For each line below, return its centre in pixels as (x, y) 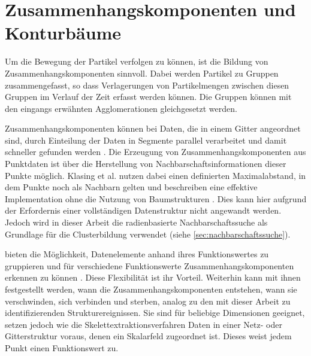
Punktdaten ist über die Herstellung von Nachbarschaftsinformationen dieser (146, 164)
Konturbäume (63, 33)
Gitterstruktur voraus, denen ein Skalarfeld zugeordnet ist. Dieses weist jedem (148, 336)
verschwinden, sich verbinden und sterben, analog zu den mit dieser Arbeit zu (148, 301)
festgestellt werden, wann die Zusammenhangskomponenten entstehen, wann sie (151, 289)
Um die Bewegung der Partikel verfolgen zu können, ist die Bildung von (137, 61)
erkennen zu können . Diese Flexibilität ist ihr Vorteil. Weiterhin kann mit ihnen (153, 277)
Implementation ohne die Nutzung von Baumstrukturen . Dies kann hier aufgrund (156, 198)
